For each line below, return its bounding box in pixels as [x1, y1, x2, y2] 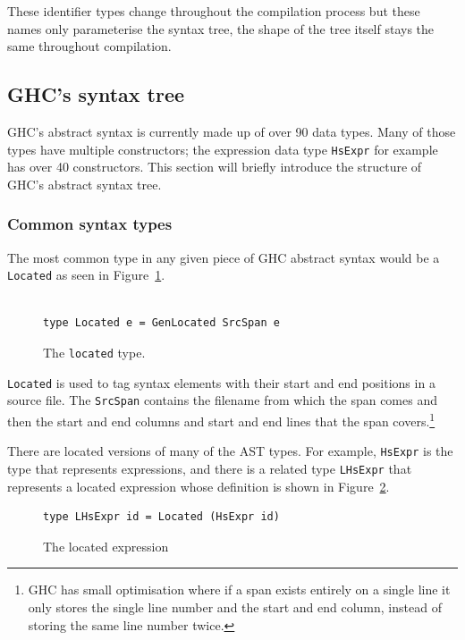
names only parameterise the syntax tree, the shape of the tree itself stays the [7, 19, 435, 38]
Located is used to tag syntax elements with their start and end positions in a [7, 373, 435, 392]
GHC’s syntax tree [7, 80, 185, 108]
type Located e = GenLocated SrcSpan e [43, 316, 280, 330]
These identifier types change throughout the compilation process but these [7, 2, 420, 20]
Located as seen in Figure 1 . [7, 265, 165, 284]
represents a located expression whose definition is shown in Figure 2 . [7, 476, 390, 495]
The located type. [43, 343, 146, 362]
